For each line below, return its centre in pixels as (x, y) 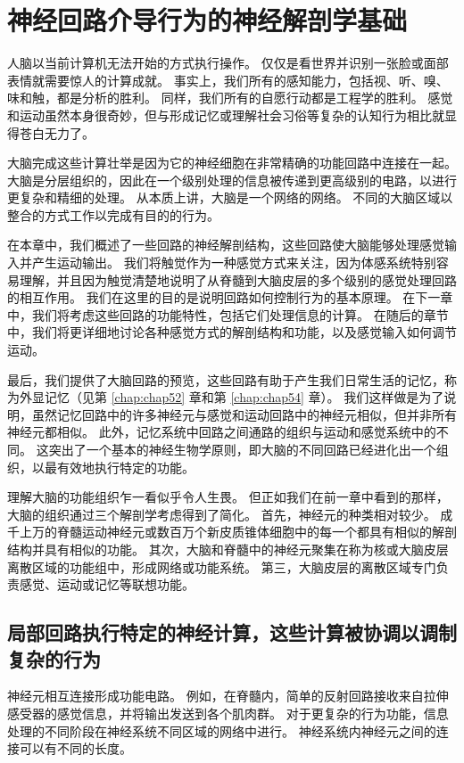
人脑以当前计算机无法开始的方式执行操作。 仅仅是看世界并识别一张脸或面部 (228, 63)
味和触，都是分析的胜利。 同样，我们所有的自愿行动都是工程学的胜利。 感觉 (230, 98)
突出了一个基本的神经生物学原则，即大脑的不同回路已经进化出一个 (242, 449)
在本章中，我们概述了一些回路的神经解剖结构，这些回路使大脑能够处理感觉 (226, 245)
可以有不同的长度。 (75, 748)
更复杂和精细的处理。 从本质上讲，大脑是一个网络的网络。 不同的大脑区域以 (230, 197)
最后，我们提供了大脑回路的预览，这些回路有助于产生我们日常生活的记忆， (226, 379)
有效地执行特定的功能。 (125, 467)
